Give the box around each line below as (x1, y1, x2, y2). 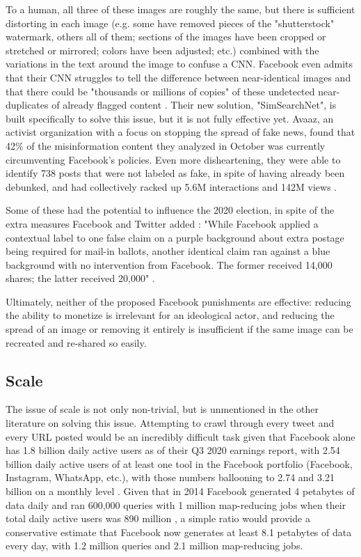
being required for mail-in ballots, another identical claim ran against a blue (6, 244, 330, 258)
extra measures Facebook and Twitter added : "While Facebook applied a (6, 216, 319, 230)
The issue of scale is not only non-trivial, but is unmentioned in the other (6, 402, 319, 416)
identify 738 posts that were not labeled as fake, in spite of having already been (6, 166, 345, 180)
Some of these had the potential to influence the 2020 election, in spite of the (6, 203, 335, 217)
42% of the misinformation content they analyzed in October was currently (6, 138, 326, 152)
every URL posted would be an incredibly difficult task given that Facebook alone (6, 429, 355, 444)
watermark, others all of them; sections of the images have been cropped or (6, 29, 326, 44)
